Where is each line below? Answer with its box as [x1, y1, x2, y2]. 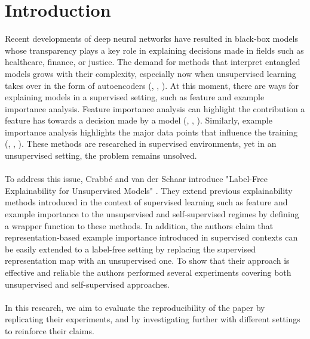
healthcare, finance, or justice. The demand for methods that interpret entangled [5, 56, 300, 68]
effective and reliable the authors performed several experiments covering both [5, 266, 291, 278]
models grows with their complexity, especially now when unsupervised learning [5, 67, 296, 79]
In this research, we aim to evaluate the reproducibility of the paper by [5, 301, 265, 313]
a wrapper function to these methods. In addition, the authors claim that [5, 219, 274, 232]
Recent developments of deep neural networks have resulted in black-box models [5, 32, 298, 45]
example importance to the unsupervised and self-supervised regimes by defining [5, 208, 299, 220]
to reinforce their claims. [5, 324, 94, 337]
